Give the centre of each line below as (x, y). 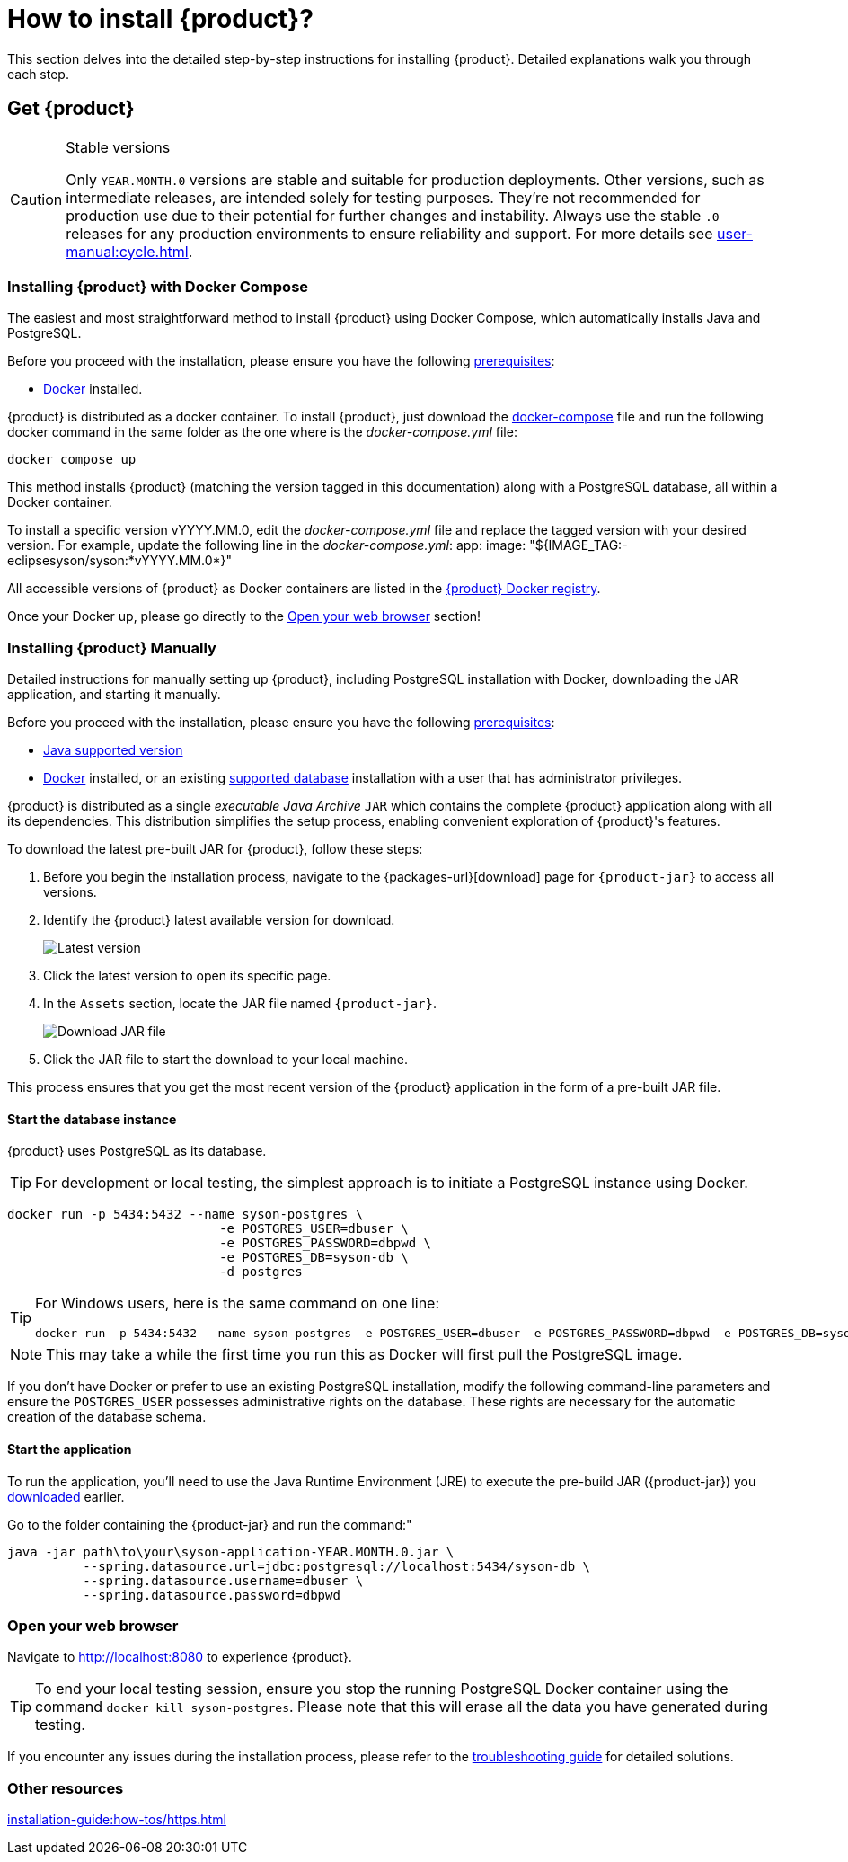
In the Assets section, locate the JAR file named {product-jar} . (240, 1004)
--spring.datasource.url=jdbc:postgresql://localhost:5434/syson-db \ (337, 1566)
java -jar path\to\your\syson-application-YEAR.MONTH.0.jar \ (231, 1552)
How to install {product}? (160, 19)
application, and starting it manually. (114, 695)
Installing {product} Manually (112, 647)
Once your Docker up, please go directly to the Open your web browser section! (244, 616)
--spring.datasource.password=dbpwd (212, 1595)
